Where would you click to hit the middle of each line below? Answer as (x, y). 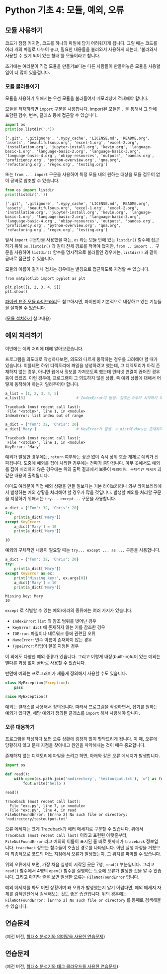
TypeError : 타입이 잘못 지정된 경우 (45, 646)
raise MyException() (27, 697)
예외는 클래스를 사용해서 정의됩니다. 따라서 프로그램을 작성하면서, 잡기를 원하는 (82, 707)
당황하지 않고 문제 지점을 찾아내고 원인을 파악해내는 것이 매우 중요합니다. (75, 745)
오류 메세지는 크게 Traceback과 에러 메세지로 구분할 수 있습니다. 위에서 (74, 829)
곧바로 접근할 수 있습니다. (30, 258)
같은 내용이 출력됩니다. (27, 476)
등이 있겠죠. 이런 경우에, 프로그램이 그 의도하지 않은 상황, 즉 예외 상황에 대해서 (81, 378)
